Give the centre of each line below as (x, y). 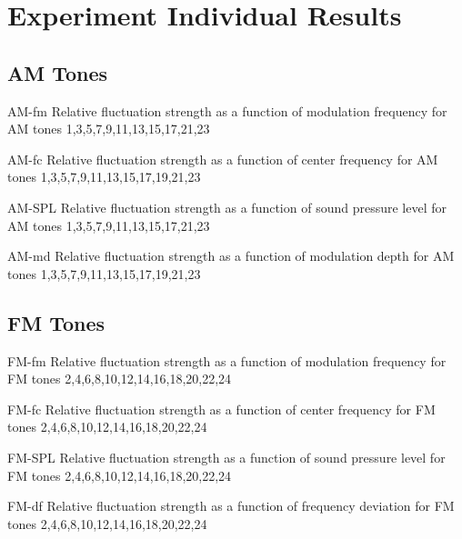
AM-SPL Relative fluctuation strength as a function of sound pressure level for (227, 207)
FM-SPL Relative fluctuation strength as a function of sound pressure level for (226, 457)
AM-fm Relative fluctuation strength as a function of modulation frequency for (227, 110)
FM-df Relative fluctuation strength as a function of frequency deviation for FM (231, 506)
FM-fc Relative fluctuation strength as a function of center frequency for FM (221, 409)
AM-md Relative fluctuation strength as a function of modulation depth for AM (231, 256)
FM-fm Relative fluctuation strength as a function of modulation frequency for (227, 360)
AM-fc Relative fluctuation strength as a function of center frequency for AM (223, 159)
